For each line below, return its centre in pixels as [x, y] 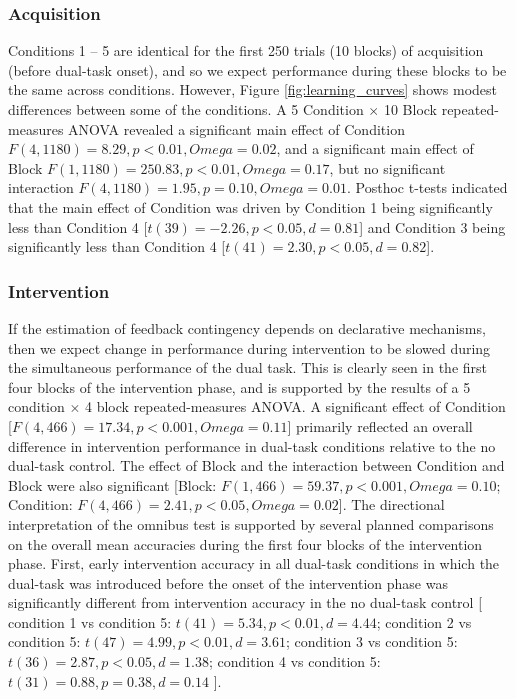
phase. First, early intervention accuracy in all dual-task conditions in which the [254, 563]
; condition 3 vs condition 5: [372, 641]
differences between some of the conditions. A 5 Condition [186, 109]
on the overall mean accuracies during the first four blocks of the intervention [245, 543]
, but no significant [387, 167]
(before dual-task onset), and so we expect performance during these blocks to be [257, 69]
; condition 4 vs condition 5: [295, 661]
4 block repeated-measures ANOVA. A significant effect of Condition [295, 406]
